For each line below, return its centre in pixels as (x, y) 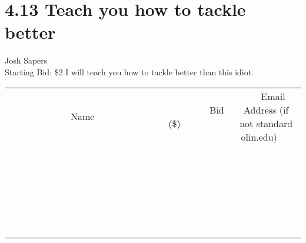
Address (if (266, 109)
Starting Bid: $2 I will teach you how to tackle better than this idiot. (129, 71)
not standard (266, 123)
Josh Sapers (26, 60)
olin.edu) (259, 137)
